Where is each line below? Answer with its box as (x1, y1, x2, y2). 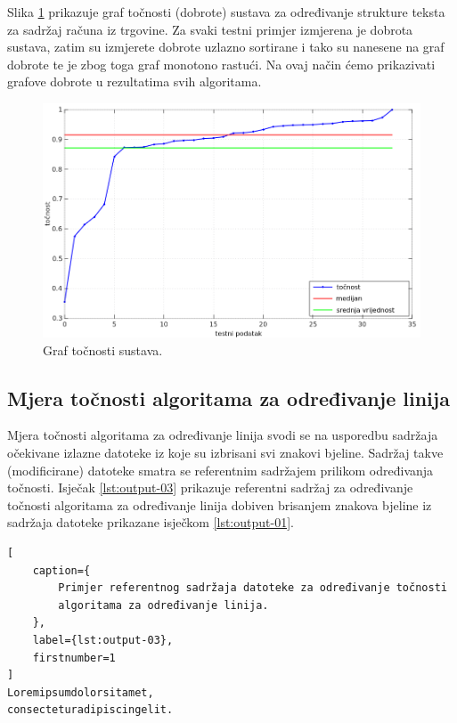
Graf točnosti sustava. (43, 340, 163, 359)
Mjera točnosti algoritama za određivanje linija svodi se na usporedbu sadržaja (7, 426, 438, 444)
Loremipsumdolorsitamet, (7, 686, 154, 699)
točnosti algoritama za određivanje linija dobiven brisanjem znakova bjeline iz (7, 495, 432, 514)
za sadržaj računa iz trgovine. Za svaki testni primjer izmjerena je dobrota (7, 20, 413, 38)
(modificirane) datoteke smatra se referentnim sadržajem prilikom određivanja (7, 460, 434, 479)
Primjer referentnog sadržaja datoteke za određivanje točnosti (58, 581, 447, 595)
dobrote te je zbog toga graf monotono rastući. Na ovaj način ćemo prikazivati (7, 54, 436, 73)
